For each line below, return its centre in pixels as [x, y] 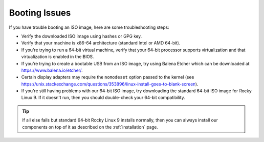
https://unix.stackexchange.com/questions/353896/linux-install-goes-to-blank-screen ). [110, 84]
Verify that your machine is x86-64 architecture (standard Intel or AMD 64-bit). [101, 43]
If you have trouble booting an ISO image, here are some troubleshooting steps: [89, 27]
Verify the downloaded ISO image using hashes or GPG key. [81, 36]
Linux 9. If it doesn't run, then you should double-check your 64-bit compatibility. [103, 98]
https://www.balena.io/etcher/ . [52, 70]
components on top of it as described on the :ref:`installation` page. [90, 127]
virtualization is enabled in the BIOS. [58, 57]
